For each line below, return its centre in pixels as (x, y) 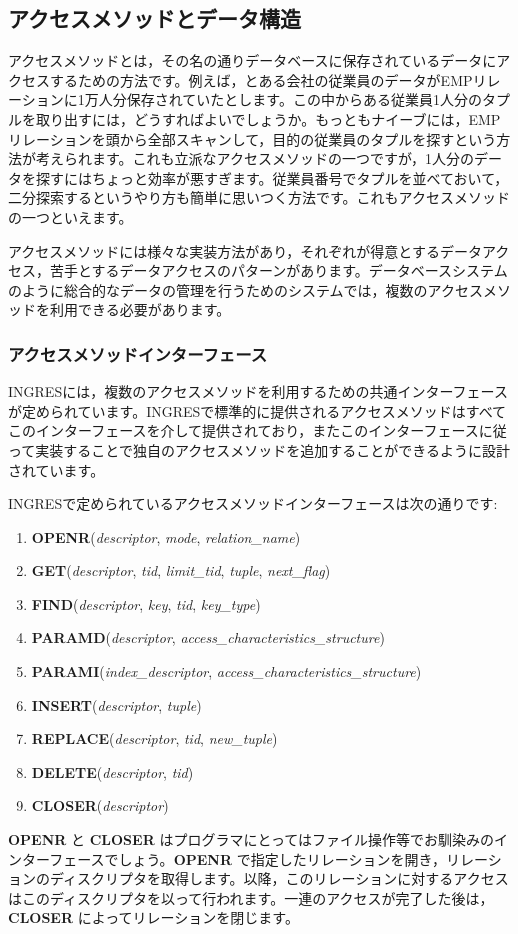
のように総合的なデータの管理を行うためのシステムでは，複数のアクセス (245, 289)
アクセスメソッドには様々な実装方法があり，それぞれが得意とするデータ (245, 250)
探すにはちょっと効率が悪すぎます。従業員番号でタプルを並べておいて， (272, 177)
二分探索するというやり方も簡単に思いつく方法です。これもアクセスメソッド (259, 197)
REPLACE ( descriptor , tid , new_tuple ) (154, 738)
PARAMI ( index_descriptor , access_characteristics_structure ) (226, 671)
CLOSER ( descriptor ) (100, 805)
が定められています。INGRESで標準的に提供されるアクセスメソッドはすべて (257, 410)
